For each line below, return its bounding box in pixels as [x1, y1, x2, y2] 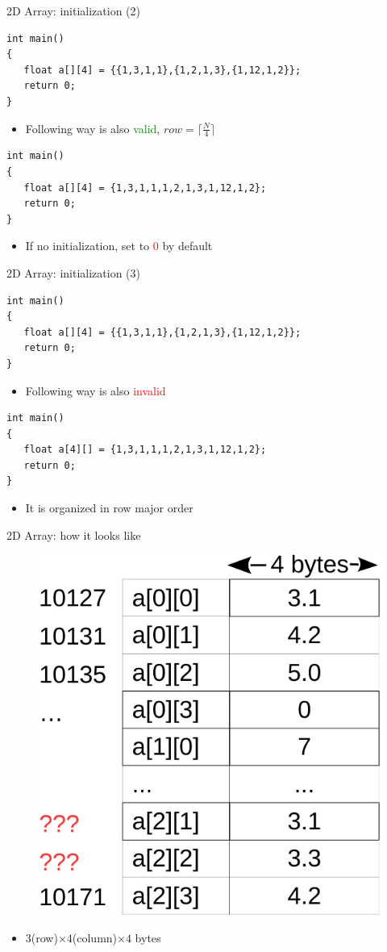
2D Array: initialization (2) [6, 2, 140, 19]
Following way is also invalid [25, 382, 166, 399]
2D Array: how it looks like [6, 526, 141, 543]
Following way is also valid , [25, 119, 160, 136]
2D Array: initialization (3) [6, 264, 140, 281]
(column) [72, 929, 118, 946]
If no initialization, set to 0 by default [25, 237, 213, 254]
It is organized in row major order [25, 499, 193, 516]
